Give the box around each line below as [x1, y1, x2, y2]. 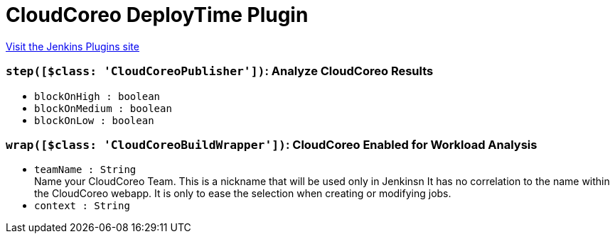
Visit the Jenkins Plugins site [6, 40, 139, 52]
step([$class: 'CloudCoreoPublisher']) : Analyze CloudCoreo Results [6, 64, 434, 79]
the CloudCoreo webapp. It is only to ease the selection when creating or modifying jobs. [34, 187, 451, 200]
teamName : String [34, 164, 137, 176]
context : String [34, 200, 130, 212]
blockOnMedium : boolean [34, 102, 172, 114]
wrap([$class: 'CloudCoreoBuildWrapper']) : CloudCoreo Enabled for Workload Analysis [6, 137, 538, 152]
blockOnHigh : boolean [34, 90, 161, 102]
